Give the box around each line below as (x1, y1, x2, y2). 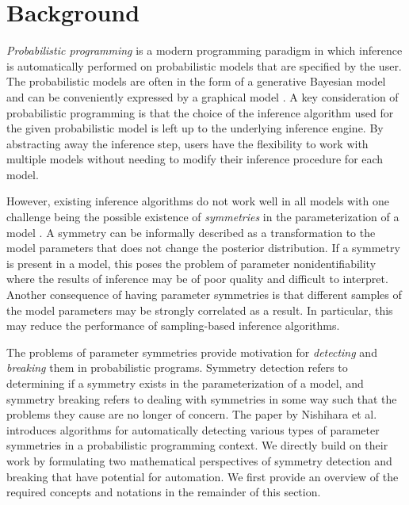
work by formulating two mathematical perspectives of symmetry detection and (6, 452, 392, 469)
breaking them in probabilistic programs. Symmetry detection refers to (6, 359, 348, 376)
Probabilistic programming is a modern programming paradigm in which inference (6, 42, 403, 59)
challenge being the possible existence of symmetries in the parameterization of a (6, 209, 399, 225)
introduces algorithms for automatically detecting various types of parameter (6, 421, 380, 438)
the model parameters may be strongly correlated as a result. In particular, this (6, 301, 393, 318)
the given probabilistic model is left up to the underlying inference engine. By (6, 120, 384, 136)
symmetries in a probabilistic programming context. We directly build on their (6, 437, 388, 453)
